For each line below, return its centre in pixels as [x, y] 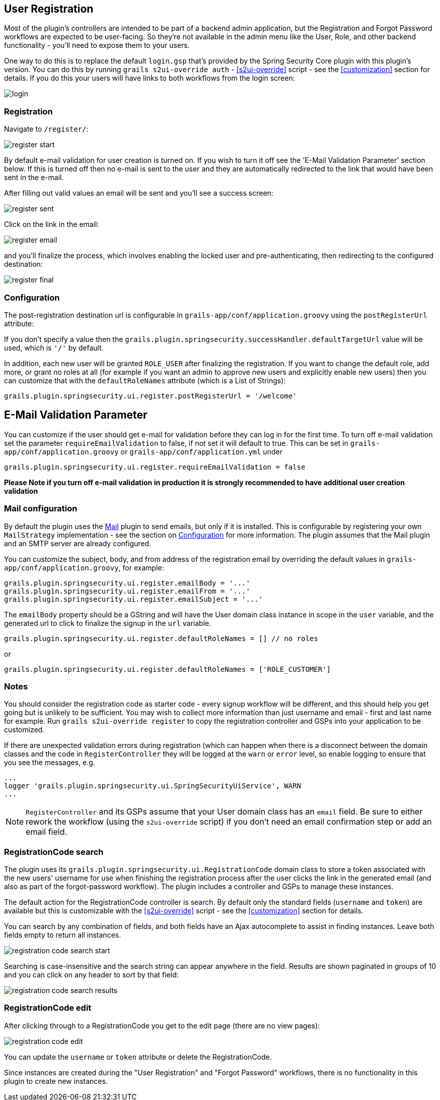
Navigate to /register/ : [46, 129]
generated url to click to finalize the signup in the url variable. [108, 623]
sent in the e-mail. [34, 178]
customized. [24, 730]
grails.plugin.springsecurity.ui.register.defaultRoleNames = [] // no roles [161, 638]
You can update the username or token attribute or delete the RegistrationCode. [138, 1057]
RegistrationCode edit [48, 1008]
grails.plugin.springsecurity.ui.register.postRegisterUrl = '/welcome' [151, 396]
